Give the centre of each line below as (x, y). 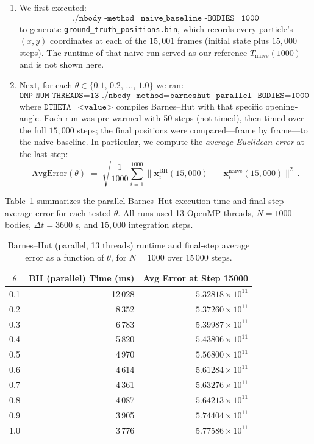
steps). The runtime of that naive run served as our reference (133, 52)
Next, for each (46, 85)
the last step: (44, 153)
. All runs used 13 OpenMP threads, (186, 212)
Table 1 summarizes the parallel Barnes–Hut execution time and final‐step (145, 201)
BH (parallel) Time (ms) (81, 278)
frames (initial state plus (223, 41)
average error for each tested (58, 212)
